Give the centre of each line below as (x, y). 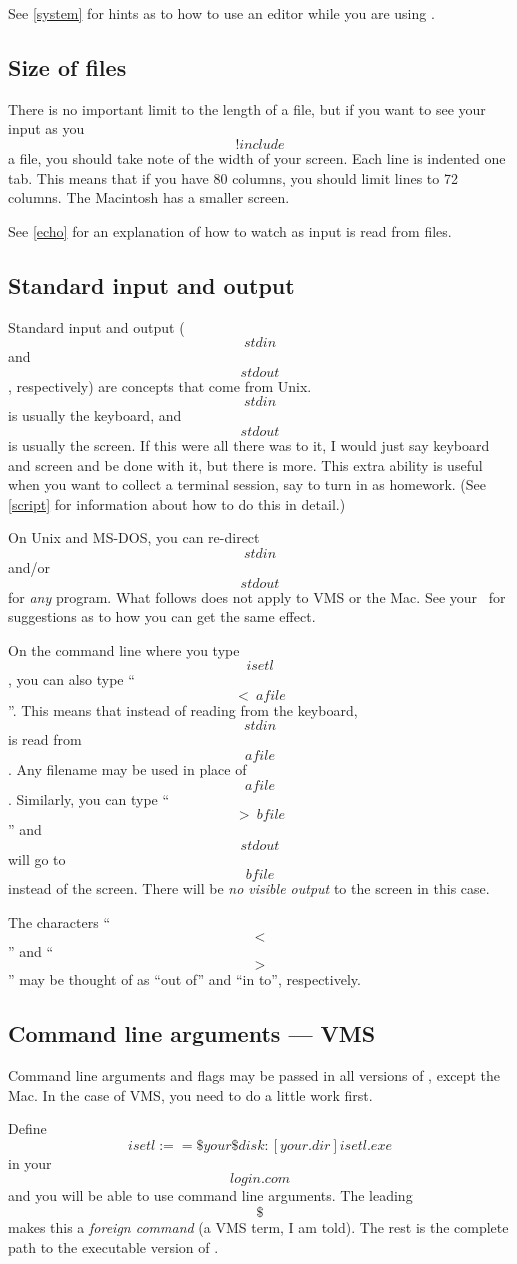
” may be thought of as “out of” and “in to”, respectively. (184, 979)
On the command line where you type (124, 649)
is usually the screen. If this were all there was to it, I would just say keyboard (249, 444)
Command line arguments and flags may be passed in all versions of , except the (254, 1075)
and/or (29, 566)
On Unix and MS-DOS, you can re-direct (134, 537)
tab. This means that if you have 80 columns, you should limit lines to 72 (233, 177)
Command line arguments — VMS (192, 1033)
